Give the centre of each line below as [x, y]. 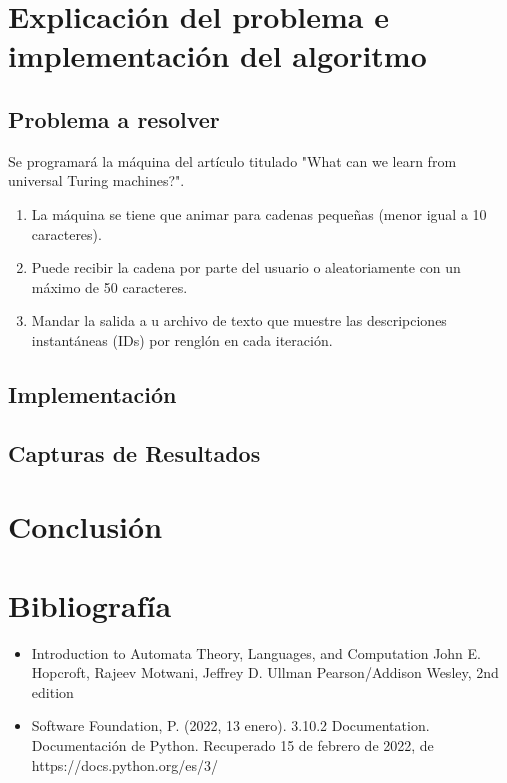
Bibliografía [90, 604]
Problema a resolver [114, 118]
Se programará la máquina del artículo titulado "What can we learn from [232, 160]
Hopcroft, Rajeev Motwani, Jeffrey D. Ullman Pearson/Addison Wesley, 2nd [265, 672]
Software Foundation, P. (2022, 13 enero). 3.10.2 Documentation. [230, 725]
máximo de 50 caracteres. [109, 286]
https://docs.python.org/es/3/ [124, 764]
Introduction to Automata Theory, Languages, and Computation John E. [256, 652]
